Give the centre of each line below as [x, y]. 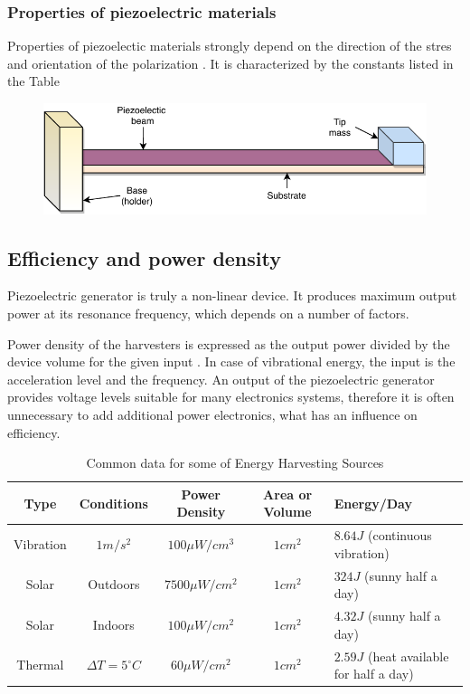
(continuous [399, 535]
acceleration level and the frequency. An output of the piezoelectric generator [221, 379]
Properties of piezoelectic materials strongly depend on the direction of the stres [230, 46]
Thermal [40, 665]
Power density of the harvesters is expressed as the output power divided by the [229, 343]
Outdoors [114, 584]
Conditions [113, 503]
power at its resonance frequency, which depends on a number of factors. [208, 314]
